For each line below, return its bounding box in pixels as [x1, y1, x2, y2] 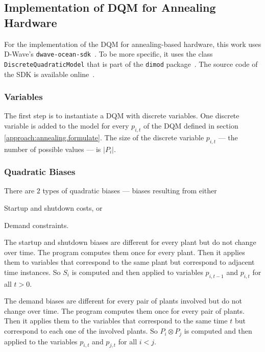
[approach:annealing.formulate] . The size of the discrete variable [4, 132, 204, 142]
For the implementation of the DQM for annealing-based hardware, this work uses [4, 38, 261, 49]
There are [4, 185, 35, 196]
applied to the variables [4, 336, 78, 346]
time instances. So [4, 266, 61, 277]
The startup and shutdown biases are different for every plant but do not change [4, 237, 256, 247]
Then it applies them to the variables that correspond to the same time [4, 315, 228, 326]
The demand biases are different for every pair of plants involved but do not [4, 295, 242, 306]
